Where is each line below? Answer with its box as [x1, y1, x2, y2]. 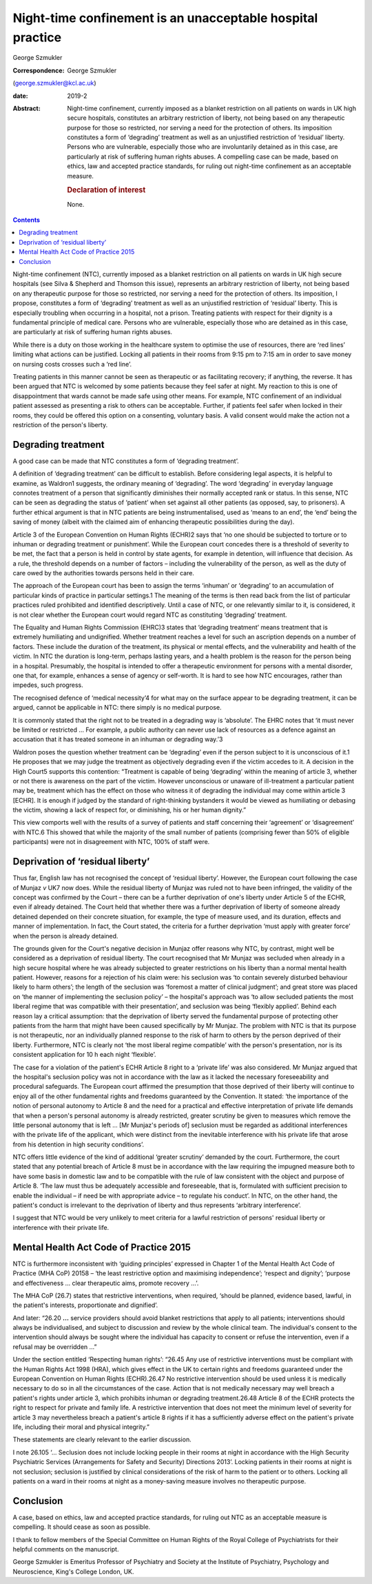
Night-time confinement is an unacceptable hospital [12, 10, 318, 25]
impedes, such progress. [12, 681, 83, 689]
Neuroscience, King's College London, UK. [12, 1567, 134, 1576]
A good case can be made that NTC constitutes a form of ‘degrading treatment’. [12, 457, 239, 465]
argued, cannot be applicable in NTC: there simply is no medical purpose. [12, 703, 222, 712]
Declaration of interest [67, 185, 146, 195]
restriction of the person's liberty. [12, 420, 108, 429]
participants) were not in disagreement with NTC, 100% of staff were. [12, 838, 210, 846]
